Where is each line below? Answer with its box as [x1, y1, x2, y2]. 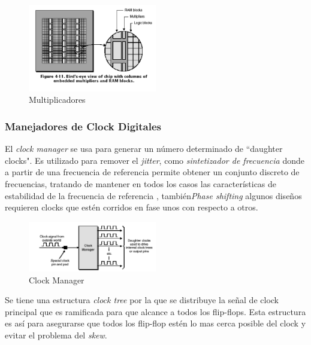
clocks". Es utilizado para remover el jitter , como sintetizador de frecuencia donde [5, 154, 304, 166]
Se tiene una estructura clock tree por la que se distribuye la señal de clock [5, 294, 279, 306]
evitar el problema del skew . [5, 328, 107, 341]
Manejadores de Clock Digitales [5, 118, 162, 133]
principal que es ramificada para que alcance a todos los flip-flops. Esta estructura [5, 305, 306, 317]
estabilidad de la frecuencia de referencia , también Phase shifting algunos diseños [5, 189, 302, 201]
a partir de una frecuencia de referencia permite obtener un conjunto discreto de [5, 166, 300, 178]
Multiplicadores [29, 93, 86, 106]
